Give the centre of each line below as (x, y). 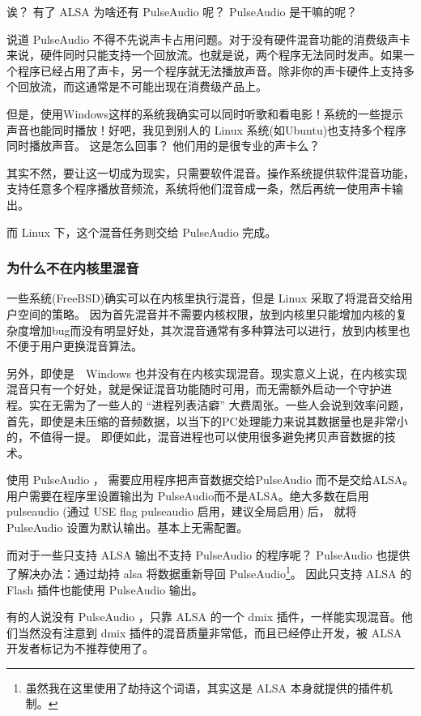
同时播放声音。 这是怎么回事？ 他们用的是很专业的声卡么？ (164, 146)
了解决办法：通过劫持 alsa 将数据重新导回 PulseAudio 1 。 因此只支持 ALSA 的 (209, 572)
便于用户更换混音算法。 (80, 346)
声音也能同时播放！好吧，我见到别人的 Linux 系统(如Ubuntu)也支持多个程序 (207, 129)
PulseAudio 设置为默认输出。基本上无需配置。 (128, 527)
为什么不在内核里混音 (73, 268)
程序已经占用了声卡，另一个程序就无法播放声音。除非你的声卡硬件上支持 (210, 70)
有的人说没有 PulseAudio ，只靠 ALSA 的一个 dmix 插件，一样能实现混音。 (204, 617)
